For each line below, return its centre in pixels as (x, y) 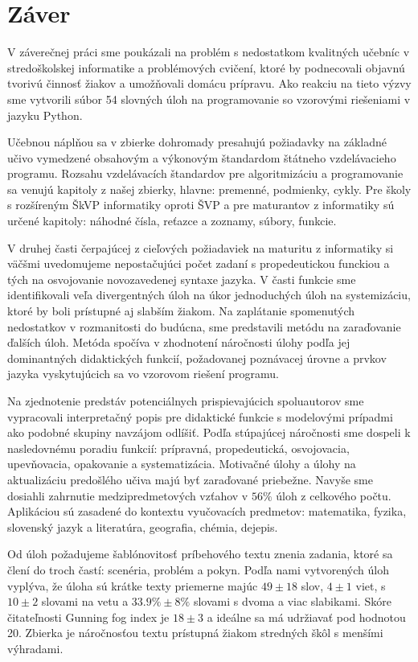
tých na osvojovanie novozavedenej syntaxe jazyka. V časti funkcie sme (182, 279)
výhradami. (35, 648)
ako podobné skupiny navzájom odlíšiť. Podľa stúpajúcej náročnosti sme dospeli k (209, 432)
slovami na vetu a (85, 601)
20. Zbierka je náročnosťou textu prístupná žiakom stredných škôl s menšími (195, 633)
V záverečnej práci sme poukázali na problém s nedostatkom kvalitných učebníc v (209, 52)
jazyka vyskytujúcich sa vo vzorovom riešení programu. (143, 374)
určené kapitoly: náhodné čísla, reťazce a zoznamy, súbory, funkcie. (172, 221)
